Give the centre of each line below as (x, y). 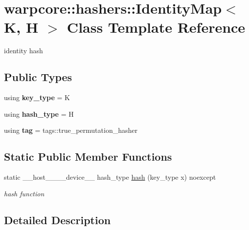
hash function (24, 193)
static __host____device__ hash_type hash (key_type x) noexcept (110, 177)
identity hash (23, 51)
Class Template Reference (156, 27)
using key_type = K (37, 97)
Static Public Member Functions (88, 157)
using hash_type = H (39, 114)
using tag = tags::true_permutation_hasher (71, 130)
